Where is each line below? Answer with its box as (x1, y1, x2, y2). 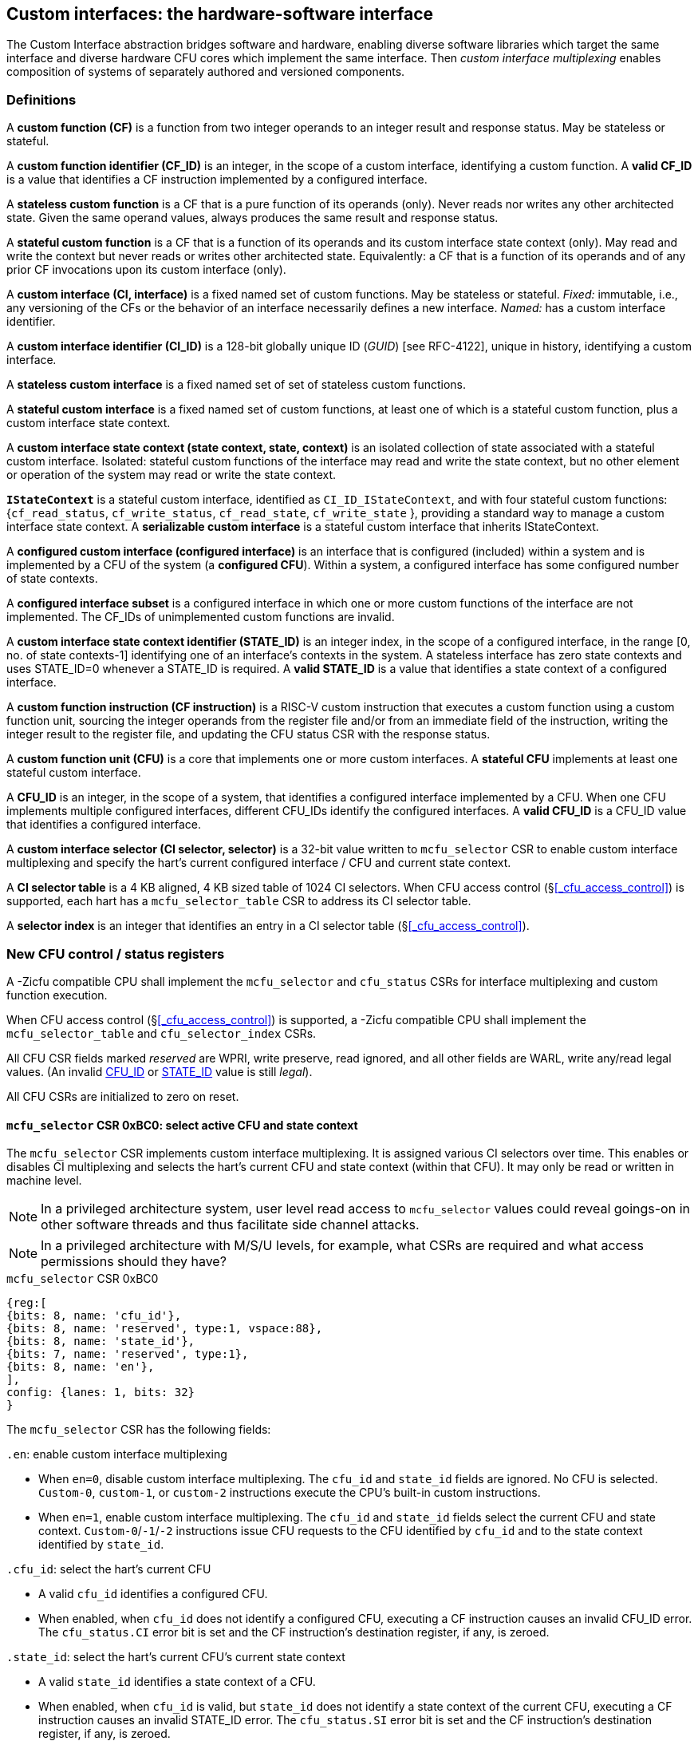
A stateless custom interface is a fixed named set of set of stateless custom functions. (6, 378, 467, 392)
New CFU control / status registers (6, 945, 225, 962)
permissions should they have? (41, 1253, 227, 1270)
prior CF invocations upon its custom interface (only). (6, 263, 286, 277)
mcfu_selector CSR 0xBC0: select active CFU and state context (6, 1118, 358, 1132)
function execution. (6, 987, 108, 1002)
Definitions (6, 91, 77, 108)
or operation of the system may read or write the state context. (6, 468, 337, 482)
